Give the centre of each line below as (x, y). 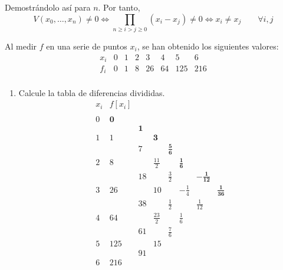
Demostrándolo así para (48, 7)
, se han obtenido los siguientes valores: (208, 46)
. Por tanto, (119, 7)
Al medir (21, 46)
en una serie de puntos (87, 46)
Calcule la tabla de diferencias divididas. (92, 92)
